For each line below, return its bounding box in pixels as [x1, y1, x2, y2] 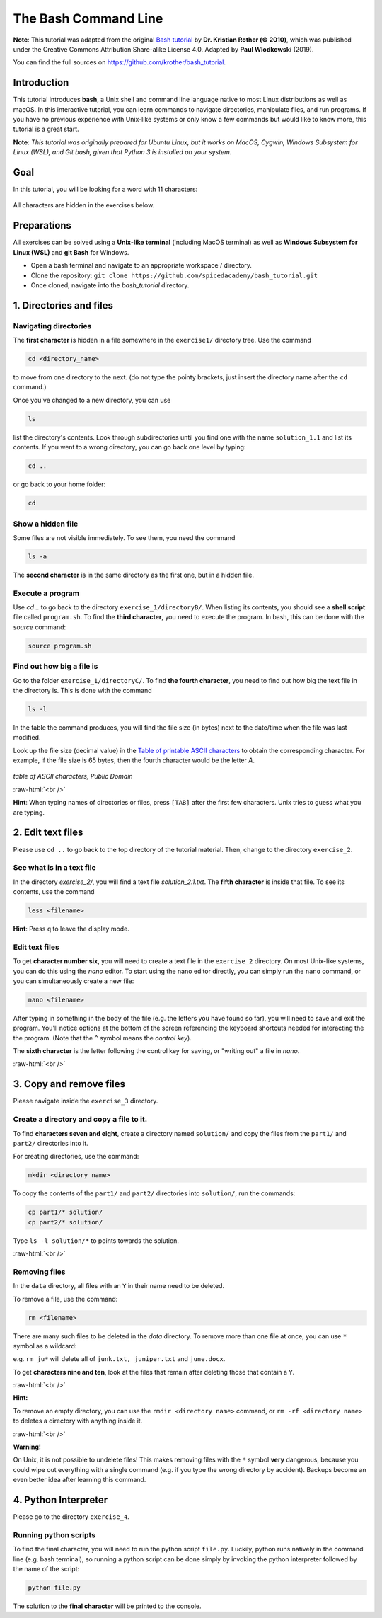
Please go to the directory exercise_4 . [13, 1513, 130, 1521]
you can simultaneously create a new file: [13, 977, 134, 985]
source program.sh [28, 641, 92, 650]
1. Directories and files [13, 299, 113, 311]
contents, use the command [13, 888, 95, 896]
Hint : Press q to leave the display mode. [13, 924, 130, 934]
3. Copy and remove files [13, 1078, 125, 1090]
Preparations [13, 219, 72, 231]
